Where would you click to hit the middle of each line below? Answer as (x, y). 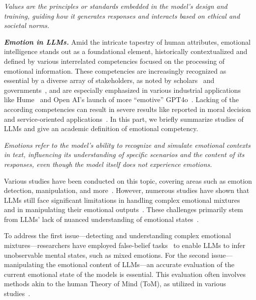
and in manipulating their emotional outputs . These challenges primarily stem (124, 209)
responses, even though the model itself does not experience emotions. (108, 164)
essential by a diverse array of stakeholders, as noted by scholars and (109, 80)
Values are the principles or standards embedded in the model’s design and (116, 6)
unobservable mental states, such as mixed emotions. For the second (107, 255)
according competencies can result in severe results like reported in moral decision (128, 109)
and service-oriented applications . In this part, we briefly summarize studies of (124, 119)
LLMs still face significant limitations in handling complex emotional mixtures (122, 200)
